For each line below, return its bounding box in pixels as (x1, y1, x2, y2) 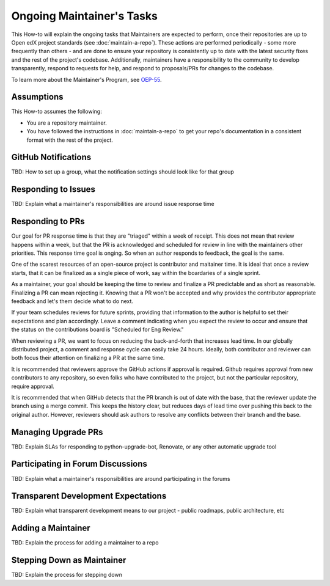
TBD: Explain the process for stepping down (11, 571, 122, 579)
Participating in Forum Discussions (11, 459, 148, 469)
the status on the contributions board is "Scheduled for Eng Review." (11, 326, 184, 333)
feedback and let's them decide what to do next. (11, 298, 134, 305)
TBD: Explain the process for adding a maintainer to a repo (11, 539, 159, 546)
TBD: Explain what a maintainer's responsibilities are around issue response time (11, 200, 215, 208)
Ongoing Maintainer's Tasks (11, 9, 158, 23)
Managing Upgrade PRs (11, 427, 103, 437)
